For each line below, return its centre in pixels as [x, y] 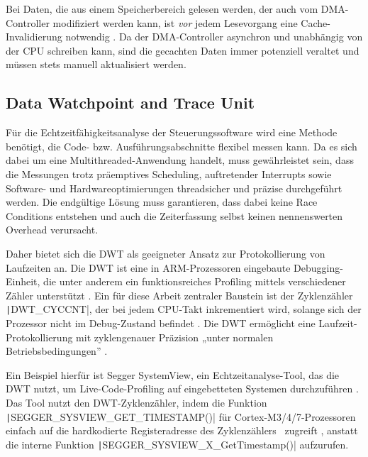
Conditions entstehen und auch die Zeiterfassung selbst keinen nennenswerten [174, 215]
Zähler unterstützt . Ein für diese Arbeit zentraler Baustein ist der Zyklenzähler [179, 295]
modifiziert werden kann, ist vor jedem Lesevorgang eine [175, 22]
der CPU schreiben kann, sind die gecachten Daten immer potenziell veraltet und [183, 50]
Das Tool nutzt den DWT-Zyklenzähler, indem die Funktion [136, 402]
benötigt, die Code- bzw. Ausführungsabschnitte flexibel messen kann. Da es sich [182, 146]
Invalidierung [34, 37]
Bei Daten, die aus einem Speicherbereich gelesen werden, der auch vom [162, 9]
